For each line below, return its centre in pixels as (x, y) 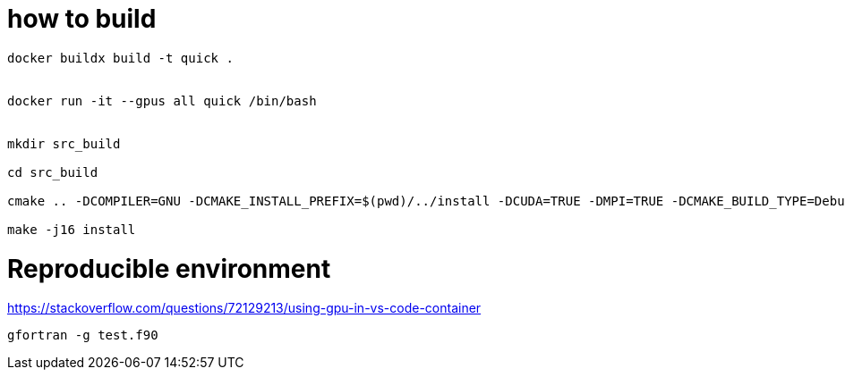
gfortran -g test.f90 (83, 335)
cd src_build (53, 172)
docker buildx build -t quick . (120, 58)
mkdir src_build (64, 143)
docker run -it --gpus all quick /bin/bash (162, 101)
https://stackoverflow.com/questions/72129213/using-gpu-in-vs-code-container (244, 308)
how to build (82, 19)
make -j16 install (72, 229)
